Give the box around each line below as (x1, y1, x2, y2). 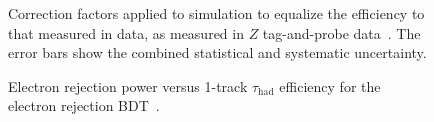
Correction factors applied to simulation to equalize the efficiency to (8, 3, 425, 23)
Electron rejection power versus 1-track (8, 75, 248, 96)
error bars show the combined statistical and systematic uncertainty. (8, 42, 427, 63)
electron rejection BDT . (8, 95, 160, 116)
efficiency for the (279, 75, 381, 96)
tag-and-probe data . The (262, 22, 421, 43)
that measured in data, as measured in (8, 22, 244, 43)
